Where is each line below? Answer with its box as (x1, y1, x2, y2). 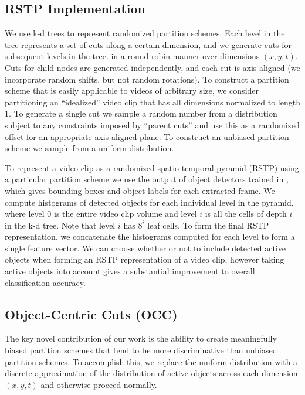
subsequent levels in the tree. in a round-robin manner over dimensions (5, 50, 260, 62)
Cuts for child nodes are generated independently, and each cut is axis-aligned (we (5, 61, 300, 73)
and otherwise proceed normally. (40, 378, 157, 390)
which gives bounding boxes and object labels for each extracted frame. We (5, 184, 275, 196)
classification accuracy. (5, 276, 86, 288)
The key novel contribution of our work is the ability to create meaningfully (5, 332, 277, 345)
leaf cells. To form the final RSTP (147, 219, 269, 231)
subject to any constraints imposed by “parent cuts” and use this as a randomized (5, 118, 300, 131)
